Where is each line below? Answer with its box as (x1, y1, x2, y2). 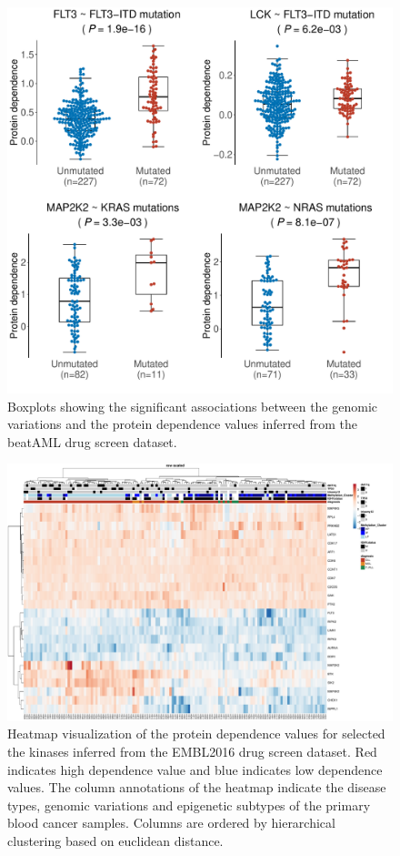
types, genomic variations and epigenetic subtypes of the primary (7, 795, 371, 814)
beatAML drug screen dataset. (7, 432, 177, 451)
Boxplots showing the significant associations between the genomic (7, 396, 378, 415)
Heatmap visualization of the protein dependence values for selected (7, 724, 385, 743)
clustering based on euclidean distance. (7, 831, 224, 850)
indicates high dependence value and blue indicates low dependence (7, 759, 383, 779)
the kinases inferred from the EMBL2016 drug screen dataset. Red (7, 741, 377, 760)
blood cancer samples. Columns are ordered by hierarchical (7, 813, 335, 832)
